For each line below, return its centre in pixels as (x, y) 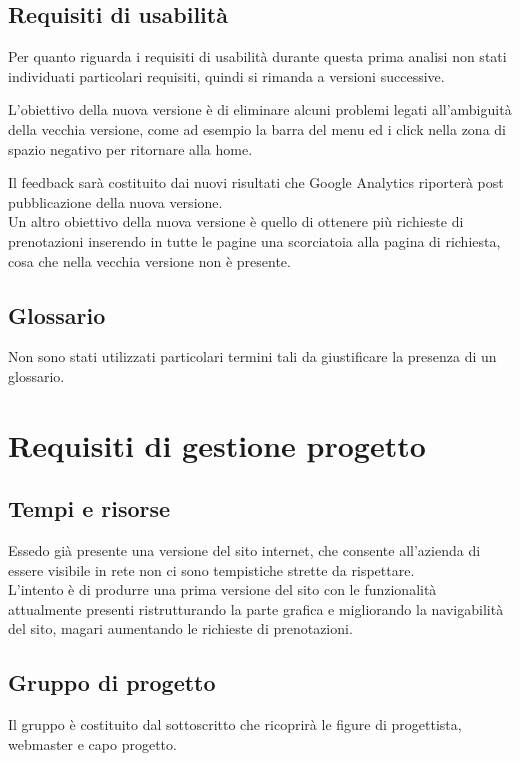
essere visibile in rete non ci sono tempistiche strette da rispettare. (211, 569)
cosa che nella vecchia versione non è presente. (149, 260)
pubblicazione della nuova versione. (115, 201)
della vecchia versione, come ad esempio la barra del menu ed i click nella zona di (257, 128)
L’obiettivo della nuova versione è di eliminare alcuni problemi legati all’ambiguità (260, 109)
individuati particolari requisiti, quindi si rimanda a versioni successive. (226, 75)
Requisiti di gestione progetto (217, 444)
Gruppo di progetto (112, 682)
